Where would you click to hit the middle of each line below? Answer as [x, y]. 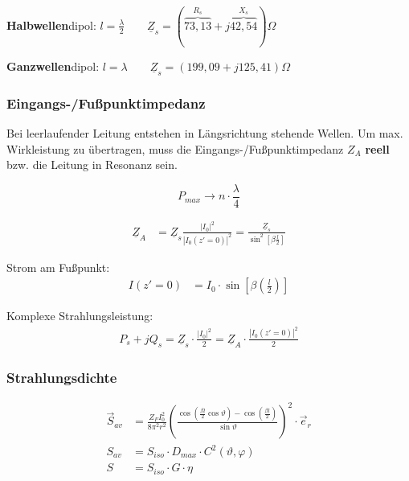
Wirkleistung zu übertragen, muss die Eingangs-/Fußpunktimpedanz [175, 148]
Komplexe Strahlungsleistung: [80, 316]
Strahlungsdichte [62, 377]
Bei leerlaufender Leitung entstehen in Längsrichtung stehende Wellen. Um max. [205, 132]
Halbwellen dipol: [51, 25]
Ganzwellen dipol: [53, 66]
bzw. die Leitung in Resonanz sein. [92, 164]
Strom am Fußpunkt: [58, 267]
